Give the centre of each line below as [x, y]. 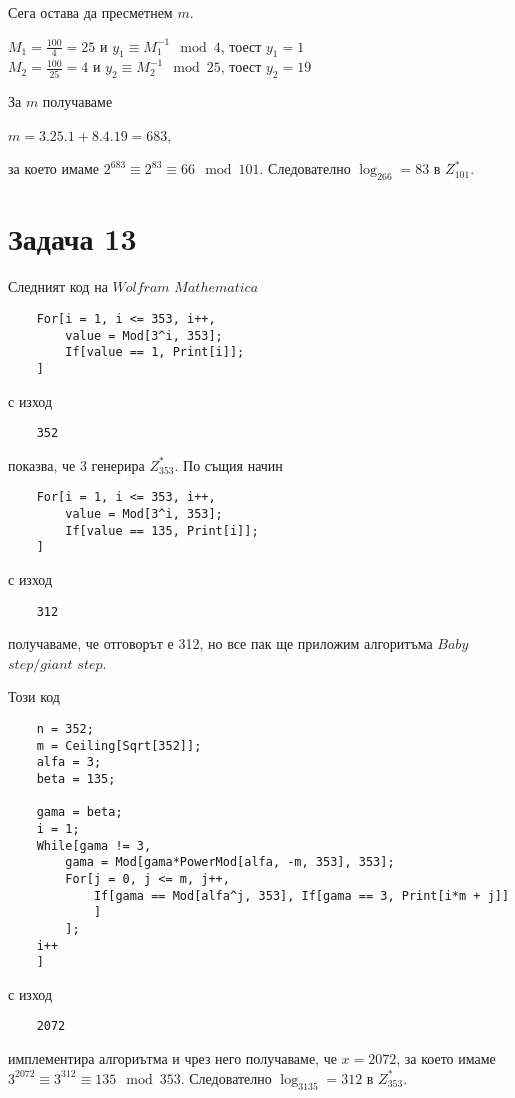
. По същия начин [228, 464]
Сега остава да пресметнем [90, 12]
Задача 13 [72, 238]
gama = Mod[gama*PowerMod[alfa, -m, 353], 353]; [230, 862]
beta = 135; [76, 778]
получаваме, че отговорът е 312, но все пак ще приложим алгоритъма [220, 643]
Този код [34, 696]
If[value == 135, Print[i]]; [162, 530]
